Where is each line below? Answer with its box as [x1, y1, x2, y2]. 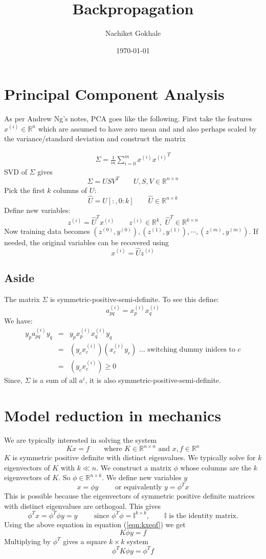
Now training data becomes [4, 226, 90, 236]
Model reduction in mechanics [4, 404, 221, 425]
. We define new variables [102, 472, 182, 483]
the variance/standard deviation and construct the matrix [4, 133, 186, 144]
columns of [53, 184, 87, 195]
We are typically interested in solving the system [4, 434, 157, 445]
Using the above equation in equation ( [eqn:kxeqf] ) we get [4, 519, 186, 529]
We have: [4, 315, 33, 326]
